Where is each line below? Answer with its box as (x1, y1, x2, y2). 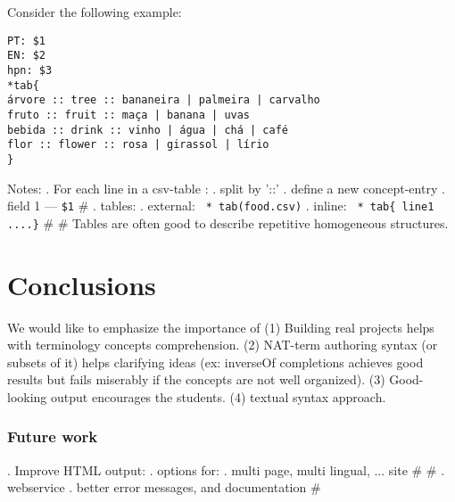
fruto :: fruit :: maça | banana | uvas (7, 108, 251, 121)
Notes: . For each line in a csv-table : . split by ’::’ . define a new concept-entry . (7, 178, 445, 197)
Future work (7, 425, 98, 448)
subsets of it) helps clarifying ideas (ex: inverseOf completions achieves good (7, 352, 424, 371)
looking (7, 387, 47, 406)
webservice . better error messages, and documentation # (7, 478, 321, 497)
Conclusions (7, 266, 156, 302)
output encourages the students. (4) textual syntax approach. (51, 387, 386, 406)
